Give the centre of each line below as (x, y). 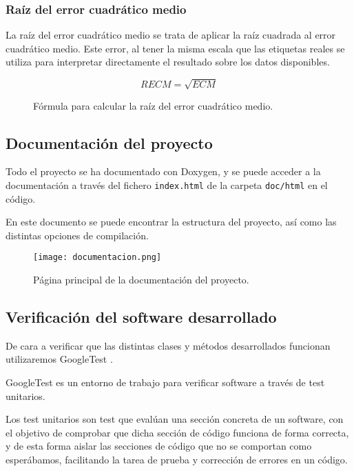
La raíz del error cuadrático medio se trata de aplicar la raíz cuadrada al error (171, 35)
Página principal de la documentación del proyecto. (141, 280)
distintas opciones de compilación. (77, 235)
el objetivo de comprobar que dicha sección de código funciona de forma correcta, (177, 432)
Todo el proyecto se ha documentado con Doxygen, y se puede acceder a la (163, 171)
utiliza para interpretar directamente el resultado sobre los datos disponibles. (168, 62)
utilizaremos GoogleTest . (59, 359)
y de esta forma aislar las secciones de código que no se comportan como (159, 446)
